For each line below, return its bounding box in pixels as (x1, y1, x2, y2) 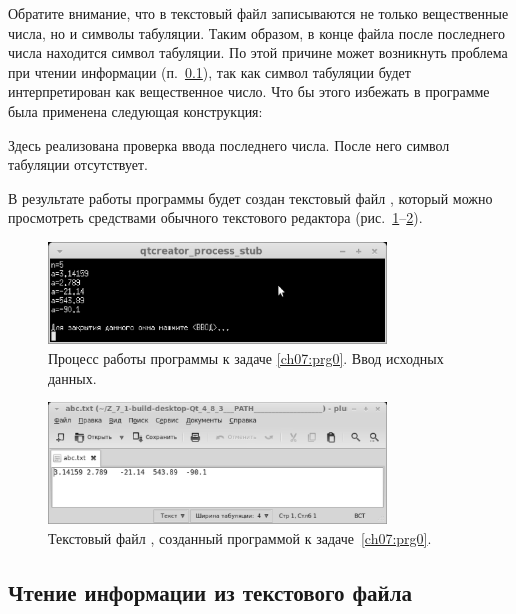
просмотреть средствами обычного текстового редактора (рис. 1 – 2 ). (8, 207, 423, 228)
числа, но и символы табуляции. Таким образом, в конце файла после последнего (8, 22, 505, 43)
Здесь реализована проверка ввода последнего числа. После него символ (8, 134, 450, 155)
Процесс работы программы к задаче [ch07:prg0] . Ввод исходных (48, 347, 444, 368)
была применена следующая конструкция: (8, 100, 263, 121)
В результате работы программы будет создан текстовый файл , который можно (8, 187, 493, 208)
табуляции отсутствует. (8, 154, 148, 175)
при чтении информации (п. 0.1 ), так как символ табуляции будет (8, 61, 411, 82)
